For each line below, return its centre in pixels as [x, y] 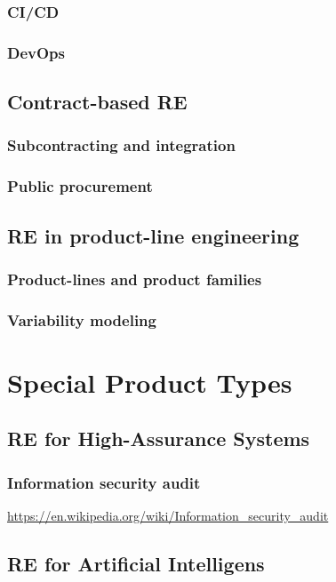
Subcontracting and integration [121, 145]
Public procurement [80, 186]
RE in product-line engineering [153, 235]
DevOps [36, 52]
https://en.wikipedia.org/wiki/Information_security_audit [168, 515]
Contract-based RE [97, 102]
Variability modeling [82, 319]
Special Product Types [150, 382]
